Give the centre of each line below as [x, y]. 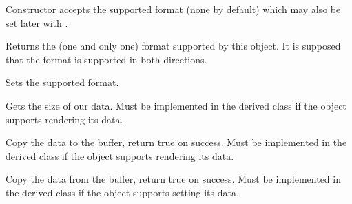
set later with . [37, 22]
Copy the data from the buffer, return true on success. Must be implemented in [173, 179]
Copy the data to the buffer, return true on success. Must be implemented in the [176, 142]
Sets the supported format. [62, 82]
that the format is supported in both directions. [106, 59]
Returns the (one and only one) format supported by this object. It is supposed [173, 46]
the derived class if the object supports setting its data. [122, 192]
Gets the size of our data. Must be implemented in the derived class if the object [176, 105]
